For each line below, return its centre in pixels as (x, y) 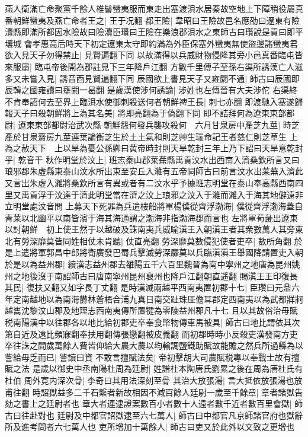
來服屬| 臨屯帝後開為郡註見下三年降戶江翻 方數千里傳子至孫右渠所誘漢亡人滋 (154, 66)
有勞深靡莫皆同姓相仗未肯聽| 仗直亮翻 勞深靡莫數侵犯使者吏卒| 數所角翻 (152, 240)
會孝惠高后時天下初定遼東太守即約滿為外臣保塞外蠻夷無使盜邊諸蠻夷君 (161, 43)
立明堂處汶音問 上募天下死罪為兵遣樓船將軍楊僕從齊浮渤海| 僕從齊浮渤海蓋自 (154, 206)
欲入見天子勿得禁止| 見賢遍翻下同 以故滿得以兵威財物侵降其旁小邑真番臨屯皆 (154, 55)
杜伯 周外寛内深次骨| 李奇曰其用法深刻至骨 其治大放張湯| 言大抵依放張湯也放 (154, 380)
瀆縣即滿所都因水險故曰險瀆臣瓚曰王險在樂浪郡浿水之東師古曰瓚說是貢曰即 (150, 32)
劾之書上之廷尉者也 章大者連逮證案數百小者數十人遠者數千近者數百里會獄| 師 (154, 403)
